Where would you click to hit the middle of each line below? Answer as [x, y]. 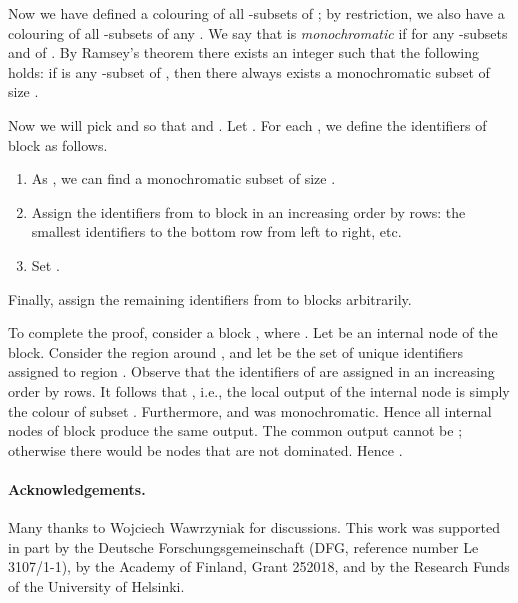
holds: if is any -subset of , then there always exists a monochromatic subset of [249, 71]
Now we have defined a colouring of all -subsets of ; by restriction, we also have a [256, 13]
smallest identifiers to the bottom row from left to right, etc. [216, 231]
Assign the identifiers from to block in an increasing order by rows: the [248, 211]
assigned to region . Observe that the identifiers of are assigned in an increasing [251, 371]
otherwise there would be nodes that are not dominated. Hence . [205, 449]
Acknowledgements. [77, 488]
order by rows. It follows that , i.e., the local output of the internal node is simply [259, 390]
